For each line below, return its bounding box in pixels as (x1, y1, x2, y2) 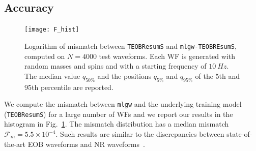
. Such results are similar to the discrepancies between (55, 129, 224, 139)
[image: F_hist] (24, 26, 79, 34)
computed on (24, 50, 65, 61)
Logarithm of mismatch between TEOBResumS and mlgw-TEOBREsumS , (24, 40, 237, 51)
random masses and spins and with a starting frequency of (24, 61, 207, 71)
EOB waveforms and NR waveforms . (27, 138, 145, 149)
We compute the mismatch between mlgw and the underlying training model (4, 99, 242, 109)
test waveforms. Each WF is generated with (99, 50, 236, 61)
